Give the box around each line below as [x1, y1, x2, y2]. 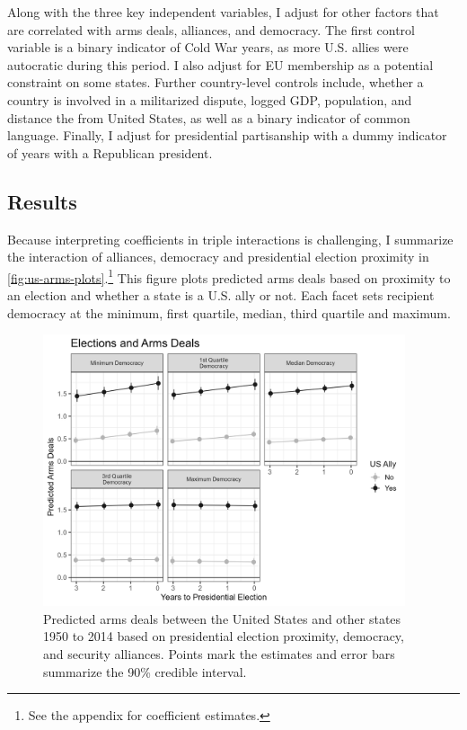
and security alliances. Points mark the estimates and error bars [43, 645, 395, 663]
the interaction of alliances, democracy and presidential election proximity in [7, 247, 429, 266]
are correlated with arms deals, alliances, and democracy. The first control [7, 20, 416, 39]
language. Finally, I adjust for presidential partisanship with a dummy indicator [7, 126, 447, 145]
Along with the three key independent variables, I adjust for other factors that [7, 3, 439, 21]
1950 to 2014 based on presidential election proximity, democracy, [43, 627, 404, 645]
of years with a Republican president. [7, 143, 213, 162]
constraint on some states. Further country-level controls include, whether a [7, 73, 424, 92]
